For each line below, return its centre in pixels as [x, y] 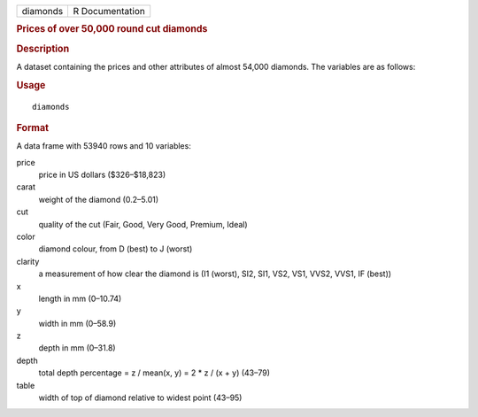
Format [32, 127]
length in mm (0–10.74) [80, 298]
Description [43, 49]
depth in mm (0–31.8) [77, 348]
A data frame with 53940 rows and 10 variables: [104, 146]
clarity [28, 261]
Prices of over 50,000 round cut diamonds [112, 29]
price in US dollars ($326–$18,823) [102, 175]
